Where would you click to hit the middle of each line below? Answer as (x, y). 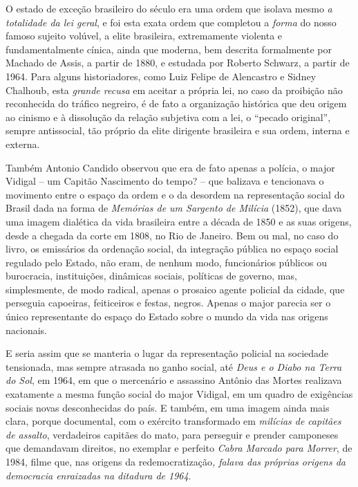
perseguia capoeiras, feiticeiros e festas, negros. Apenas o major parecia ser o (168, 303)
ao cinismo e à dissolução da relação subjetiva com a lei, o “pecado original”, (168, 117)
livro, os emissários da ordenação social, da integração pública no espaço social (172, 249)
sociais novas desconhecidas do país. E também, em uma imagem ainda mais (168, 407)
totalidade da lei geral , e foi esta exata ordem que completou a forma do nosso (171, 22)
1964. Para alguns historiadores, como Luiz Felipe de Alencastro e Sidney (161, 76)
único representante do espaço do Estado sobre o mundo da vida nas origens (167, 316)
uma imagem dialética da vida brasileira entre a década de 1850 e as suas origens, (179, 221)
